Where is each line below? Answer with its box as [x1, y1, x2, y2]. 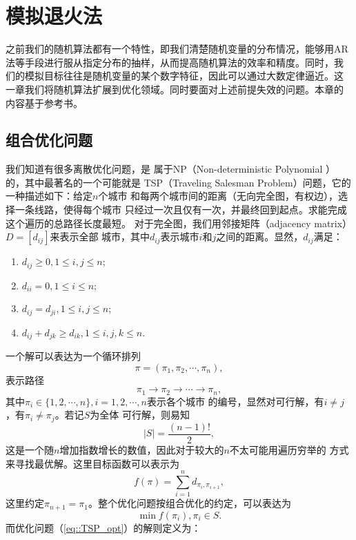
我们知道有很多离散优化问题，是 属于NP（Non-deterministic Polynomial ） [6, 162, 336, 176]
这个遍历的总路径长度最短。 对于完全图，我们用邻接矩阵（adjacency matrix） [6, 215, 353, 230]
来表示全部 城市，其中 [50, 229, 150, 244]
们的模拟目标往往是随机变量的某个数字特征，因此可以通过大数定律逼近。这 [6, 68, 344, 83]
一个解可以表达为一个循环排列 [6, 349, 141, 363]
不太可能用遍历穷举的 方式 [229, 442, 349, 456]
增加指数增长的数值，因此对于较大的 [59, 442, 224, 456]
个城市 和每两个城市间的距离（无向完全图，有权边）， [98, 189, 339, 203]
